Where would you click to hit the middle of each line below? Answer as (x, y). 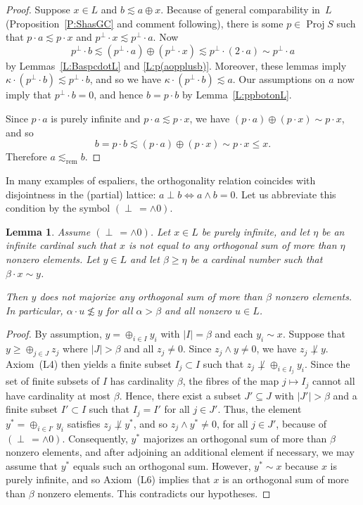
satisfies (84, 423)
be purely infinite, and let (256, 231)
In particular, (34, 310)
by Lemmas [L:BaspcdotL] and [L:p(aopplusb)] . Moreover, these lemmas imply (176, 65)
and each (234, 334)
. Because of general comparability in (240, 9)
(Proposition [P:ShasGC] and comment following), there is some (145, 23)
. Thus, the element (260, 409)
